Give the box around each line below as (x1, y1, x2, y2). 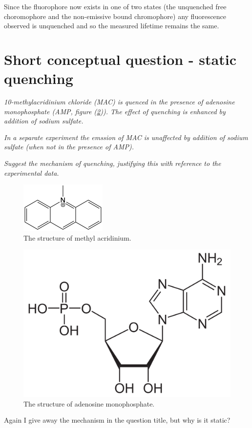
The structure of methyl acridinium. (23, 232, 131, 243)
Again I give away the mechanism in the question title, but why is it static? (4, 415, 231, 425)
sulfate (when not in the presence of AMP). (4, 142, 134, 152)
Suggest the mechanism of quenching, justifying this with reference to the (4, 158, 221, 168)
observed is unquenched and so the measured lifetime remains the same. (4, 20, 219, 31)
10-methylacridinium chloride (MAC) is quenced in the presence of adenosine (4, 97, 235, 107)
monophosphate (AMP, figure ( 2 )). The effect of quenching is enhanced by (4, 106, 226, 116)
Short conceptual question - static (4, 49, 236, 69)
